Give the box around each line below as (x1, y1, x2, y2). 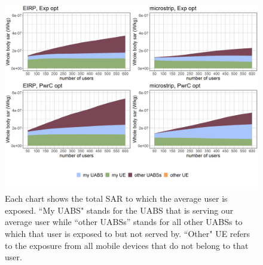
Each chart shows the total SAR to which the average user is (5, 192, 228, 205)
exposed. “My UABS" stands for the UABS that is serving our (5, 204, 234, 216)
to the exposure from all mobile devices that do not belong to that (5, 239, 249, 251)
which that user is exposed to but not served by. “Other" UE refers (5, 227, 250, 239)
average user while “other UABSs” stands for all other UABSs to (5, 215, 243, 228)
